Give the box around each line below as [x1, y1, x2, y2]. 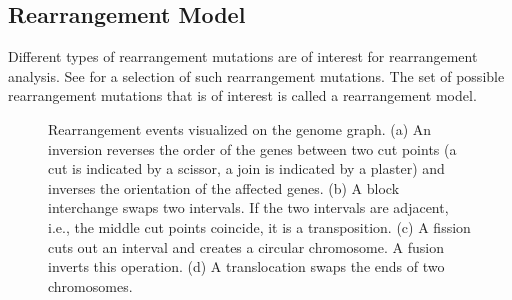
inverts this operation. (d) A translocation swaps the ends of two [48, 256, 445, 277]
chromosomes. [48, 275, 133, 296]
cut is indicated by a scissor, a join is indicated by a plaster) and [48, 158, 445, 179]
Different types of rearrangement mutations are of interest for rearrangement [8, 46, 478, 67]
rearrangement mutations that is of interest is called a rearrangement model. [8, 85, 477, 106]
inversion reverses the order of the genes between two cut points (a [48, 138, 457, 159]
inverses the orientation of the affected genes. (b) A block [48, 177, 400, 198]
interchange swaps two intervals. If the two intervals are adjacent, [48, 197, 449, 218]
